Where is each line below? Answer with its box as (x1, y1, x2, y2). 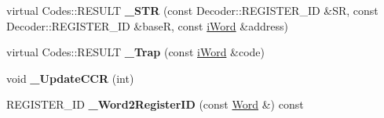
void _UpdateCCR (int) (6, 70, 134, 86)
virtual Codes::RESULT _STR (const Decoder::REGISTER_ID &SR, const (6, 2, 379, 18)
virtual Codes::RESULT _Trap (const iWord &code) (6, 44, 265, 60)
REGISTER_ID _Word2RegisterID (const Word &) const (6, 96, 304, 113)
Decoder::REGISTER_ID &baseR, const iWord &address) (6, 17, 288, 34)
